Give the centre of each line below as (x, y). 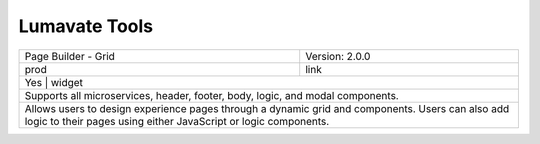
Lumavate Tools (86, 26)
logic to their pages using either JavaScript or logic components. (177, 121)
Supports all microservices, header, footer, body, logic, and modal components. (211, 95)
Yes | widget (54, 82)
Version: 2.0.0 (338, 56)
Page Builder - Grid (69, 56)
